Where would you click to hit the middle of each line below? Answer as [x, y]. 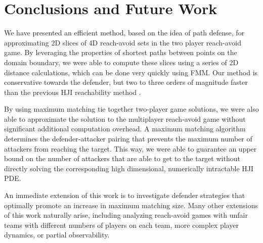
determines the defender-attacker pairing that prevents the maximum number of [128, 139]
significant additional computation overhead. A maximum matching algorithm [125, 129]
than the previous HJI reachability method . [73, 92]
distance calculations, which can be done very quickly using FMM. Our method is [131, 72]
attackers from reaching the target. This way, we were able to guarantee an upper [130, 148]
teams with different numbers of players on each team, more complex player [121, 225]
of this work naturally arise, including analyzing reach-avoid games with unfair [126, 215]
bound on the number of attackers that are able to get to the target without [122, 158]
